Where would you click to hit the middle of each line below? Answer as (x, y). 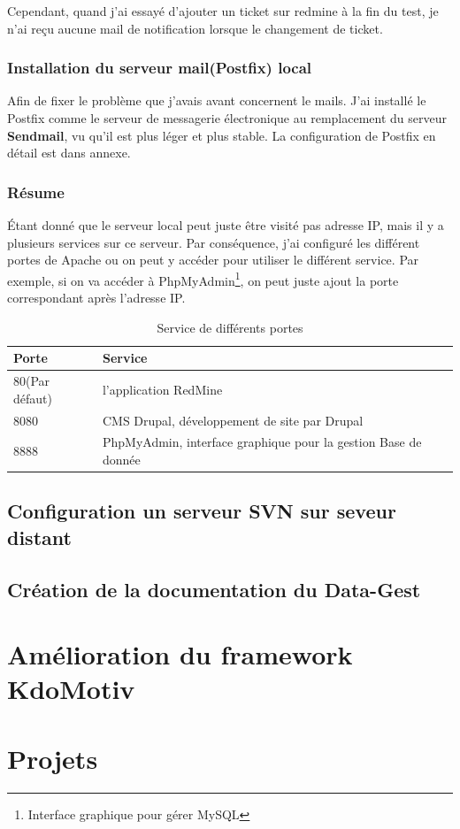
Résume (36, 192)
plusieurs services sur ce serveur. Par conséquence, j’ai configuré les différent (214, 242)
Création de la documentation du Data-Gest (214, 589)
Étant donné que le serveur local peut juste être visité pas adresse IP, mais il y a (226, 225)
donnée (121, 459)
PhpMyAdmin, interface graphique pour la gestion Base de (262, 442)
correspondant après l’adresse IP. (96, 298)
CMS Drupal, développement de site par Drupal (233, 420)
